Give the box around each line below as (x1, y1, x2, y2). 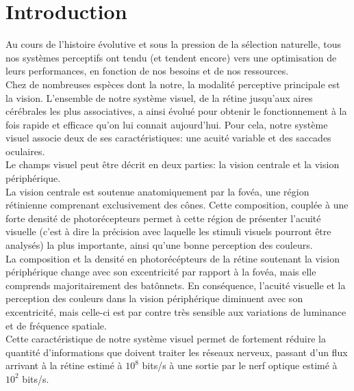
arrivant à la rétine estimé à (5, 358, 123, 373)
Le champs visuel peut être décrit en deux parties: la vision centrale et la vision (5, 157, 340, 172)
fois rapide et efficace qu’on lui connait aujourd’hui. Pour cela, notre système (5, 117, 328, 131)
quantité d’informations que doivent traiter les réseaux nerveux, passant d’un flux (5, 345, 348, 359)
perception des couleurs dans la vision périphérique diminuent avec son (5, 291, 303, 306)
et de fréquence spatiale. (5, 318, 107, 332)
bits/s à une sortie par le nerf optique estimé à (142, 358, 338, 373)
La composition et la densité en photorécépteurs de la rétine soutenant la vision (5, 251, 340, 265)
